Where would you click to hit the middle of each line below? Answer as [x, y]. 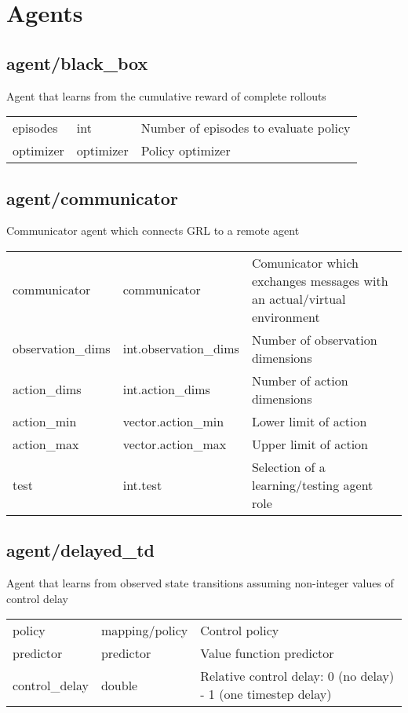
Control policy [240, 631]
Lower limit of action [309, 421]
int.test [142, 484]
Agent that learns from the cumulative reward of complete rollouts [166, 95]
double [119, 685]
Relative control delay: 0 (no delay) [297, 676]
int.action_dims [166, 389]
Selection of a [288, 466]
